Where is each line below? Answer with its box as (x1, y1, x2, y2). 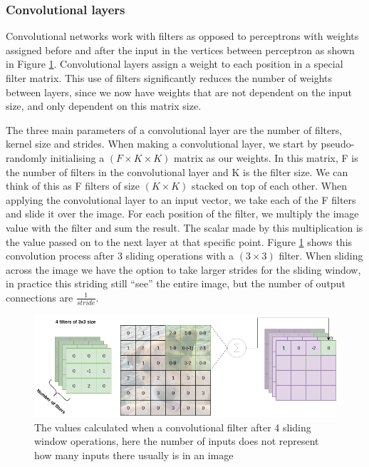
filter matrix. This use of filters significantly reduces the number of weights (6, 71, 332, 85)
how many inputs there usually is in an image (34, 448, 234, 463)
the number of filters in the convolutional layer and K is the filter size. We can (6, 164, 348, 179)
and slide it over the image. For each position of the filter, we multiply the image (6, 206, 359, 221)
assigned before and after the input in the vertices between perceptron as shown (6, 42, 355, 57)
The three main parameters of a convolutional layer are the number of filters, (6, 122, 343, 137)
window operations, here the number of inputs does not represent (34, 433, 319, 448)
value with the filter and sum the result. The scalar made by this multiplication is (6, 220, 363, 235)
